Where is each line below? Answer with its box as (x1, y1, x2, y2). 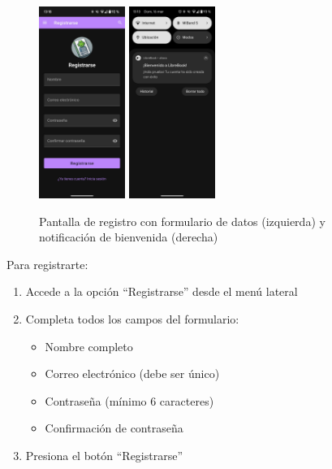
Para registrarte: (6, 255, 88, 272)
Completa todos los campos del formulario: (25, 310, 239, 327)
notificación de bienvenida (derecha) (39, 228, 218, 245)
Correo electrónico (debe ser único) (45, 365, 220, 382)
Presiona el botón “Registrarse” (25, 446, 183, 463)
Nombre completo (45, 337, 133, 354)
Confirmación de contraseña (45, 419, 183, 436)
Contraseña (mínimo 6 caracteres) (45, 392, 214, 409)
